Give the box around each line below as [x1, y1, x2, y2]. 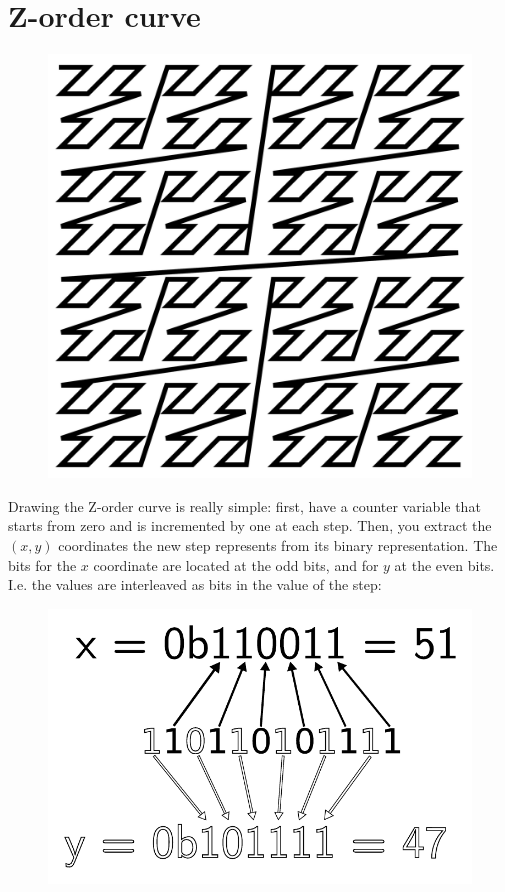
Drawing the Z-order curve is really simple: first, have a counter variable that [8, 495, 481, 516]
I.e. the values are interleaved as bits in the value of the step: [8, 574, 382, 595]
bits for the [8, 554, 77, 575]
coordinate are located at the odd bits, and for [93, 554, 379, 575]
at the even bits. [394, 554, 495, 575]
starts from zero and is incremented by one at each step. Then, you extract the [8, 515, 492, 536]
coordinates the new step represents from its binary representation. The [58, 534, 498, 555]
